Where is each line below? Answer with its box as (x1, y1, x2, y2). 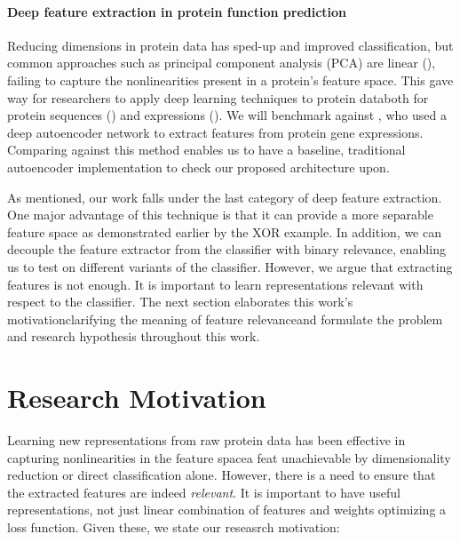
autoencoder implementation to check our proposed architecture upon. (7, 157, 390, 176)
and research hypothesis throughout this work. (7, 327, 260, 346)
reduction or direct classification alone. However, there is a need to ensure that (7, 466, 436, 484)
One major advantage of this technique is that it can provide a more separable (7, 205, 433, 224)
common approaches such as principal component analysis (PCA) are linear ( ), (7, 53, 436, 72)
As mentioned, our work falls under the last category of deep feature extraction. (7, 187, 442, 206)
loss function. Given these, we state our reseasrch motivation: (7, 517, 340, 536)
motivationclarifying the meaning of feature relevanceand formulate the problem (7, 309, 443, 328)
